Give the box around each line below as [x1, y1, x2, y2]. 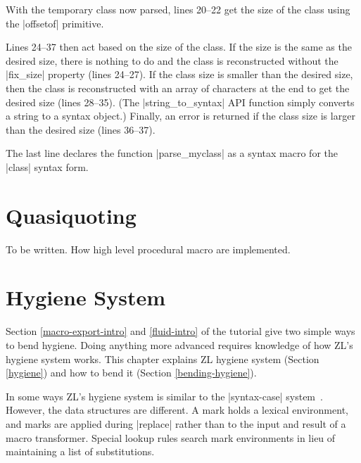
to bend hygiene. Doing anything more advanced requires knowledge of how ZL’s [6, 337, 353, 352]
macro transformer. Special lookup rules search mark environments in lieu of [6, 430, 336, 445]
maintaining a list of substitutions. [6, 444, 155, 459]
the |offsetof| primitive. [6, 15, 104, 30]
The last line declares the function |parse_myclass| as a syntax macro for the [6, 146, 338, 160]
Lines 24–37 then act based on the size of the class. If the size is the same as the [6, 39, 352, 54]
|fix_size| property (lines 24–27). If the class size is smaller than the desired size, [6, 67, 353, 82]
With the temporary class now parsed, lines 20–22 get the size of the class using [6, 2, 350, 16]
